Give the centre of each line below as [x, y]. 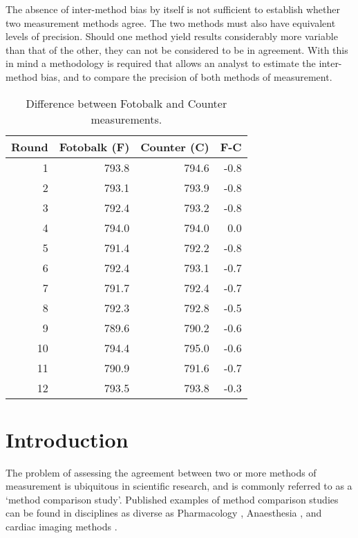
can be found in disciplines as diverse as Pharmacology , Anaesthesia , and [164, 513]
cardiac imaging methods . [62, 527]
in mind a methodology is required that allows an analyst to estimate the [161, 63]
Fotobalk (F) [94, 146]
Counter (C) [175, 146]
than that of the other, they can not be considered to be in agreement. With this [177, 49]
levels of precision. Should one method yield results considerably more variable [172, 36]
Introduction [67, 439]
